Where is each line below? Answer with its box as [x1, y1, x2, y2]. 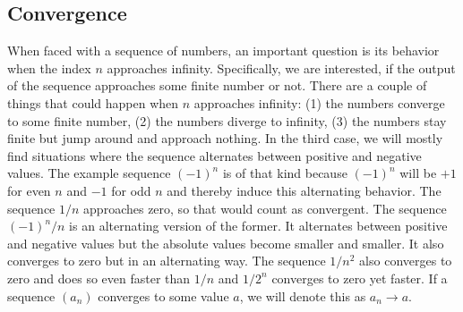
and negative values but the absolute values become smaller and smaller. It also [7, 233, 444, 252]
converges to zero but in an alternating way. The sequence [7, 251, 326, 270]
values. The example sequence [7, 164, 171, 182]
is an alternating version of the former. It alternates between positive [69, 216, 448, 235]
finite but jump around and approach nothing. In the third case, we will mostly [7, 129, 443, 148]
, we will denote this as [239, 286, 366, 305]
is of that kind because [222, 164, 347, 182]
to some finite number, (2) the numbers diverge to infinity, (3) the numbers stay [7, 111, 447, 130]
